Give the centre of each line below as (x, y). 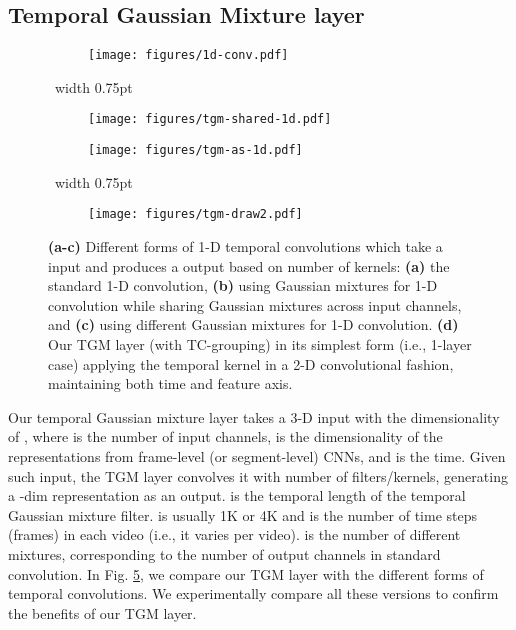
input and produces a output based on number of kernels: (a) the (249, 265)
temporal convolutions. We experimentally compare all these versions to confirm (253, 593)
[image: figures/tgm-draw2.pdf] (195, 214)
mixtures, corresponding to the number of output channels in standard (224, 553)
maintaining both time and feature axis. (170, 383)
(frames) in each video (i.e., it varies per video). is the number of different (234, 534)
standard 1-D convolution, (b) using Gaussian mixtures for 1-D (243, 285)
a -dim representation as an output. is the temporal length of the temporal (237, 495)
